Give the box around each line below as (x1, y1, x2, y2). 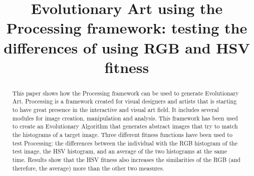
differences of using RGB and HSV (4, 37, 250, 57)
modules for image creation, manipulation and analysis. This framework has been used (12, 113, 238, 122)
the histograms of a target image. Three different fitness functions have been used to (12, 130, 232, 139)
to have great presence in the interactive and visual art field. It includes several (12, 105, 219, 114)
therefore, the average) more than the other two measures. (12, 163, 164, 172)
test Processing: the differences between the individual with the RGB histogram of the (12, 138, 237, 147)
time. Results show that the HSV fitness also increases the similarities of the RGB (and (12, 155, 240, 163)
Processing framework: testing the (6, 17, 247, 38)
